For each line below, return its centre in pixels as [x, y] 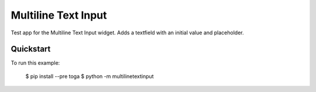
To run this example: [35, 63]
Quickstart [31, 49]
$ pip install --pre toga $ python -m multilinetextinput [90, 76]
